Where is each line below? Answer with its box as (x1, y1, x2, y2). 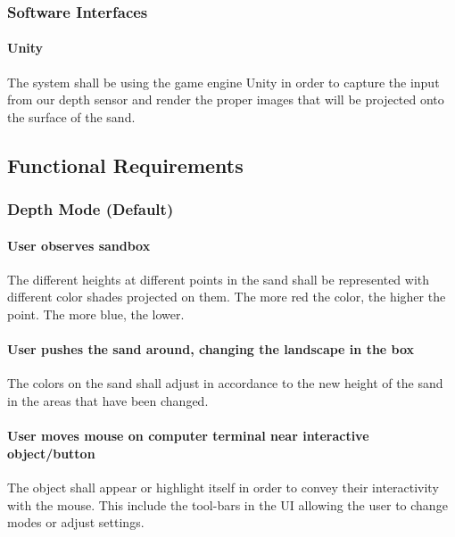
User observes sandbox (7, 235, 151, 254)
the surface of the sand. (7, 107, 136, 126)
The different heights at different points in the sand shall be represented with (7, 269, 430, 288)
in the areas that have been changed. (7, 392, 209, 410)
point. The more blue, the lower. (7, 305, 185, 324)
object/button (7, 443, 95, 462)
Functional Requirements (7, 151, 244, 178)
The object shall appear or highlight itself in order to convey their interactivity (7, 478, 439, 496)
